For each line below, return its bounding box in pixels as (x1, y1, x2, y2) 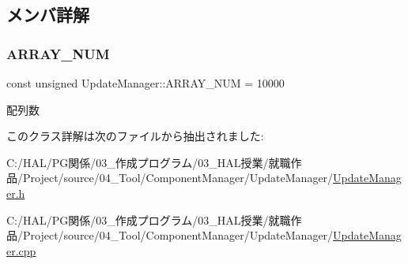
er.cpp (6, 242, 36, 258)
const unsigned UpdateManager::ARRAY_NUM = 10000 (6, 75, 285, 91)
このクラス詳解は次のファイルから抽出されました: (6, 128, 264, 144)
